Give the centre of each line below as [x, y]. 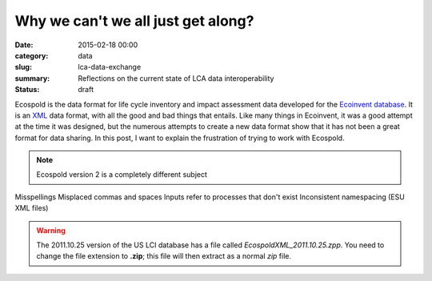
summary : [32, 78]
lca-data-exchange [110, 67]
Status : [27, 90]
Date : [24, 45]
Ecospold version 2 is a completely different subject [122, 175]
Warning [51, 230]
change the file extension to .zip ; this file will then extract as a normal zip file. [164, 256]
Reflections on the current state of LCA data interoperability [176, 78]
